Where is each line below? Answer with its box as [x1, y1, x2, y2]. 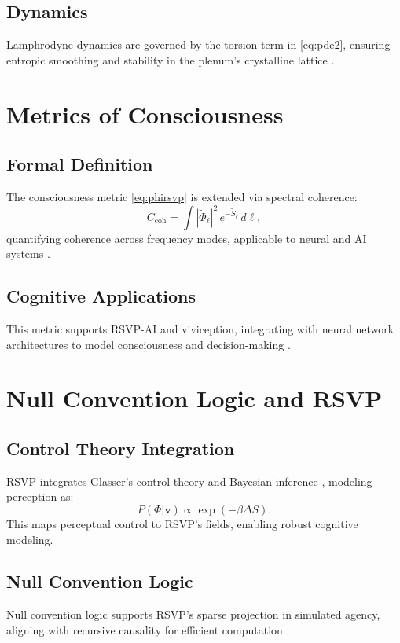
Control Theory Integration [6, 435, 235, 460]
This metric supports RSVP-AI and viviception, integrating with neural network [6, 320, 394, 336]
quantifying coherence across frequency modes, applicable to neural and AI [6, 230, 367, 246]
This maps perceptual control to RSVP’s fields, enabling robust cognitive [6, 515, 358, 531]
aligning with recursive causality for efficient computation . [6, 621, 290, 637]
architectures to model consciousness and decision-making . [6, 336, 291, 352]
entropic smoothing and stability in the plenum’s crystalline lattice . [6, 51, 335, 68]
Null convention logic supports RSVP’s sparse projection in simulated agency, [6, 606, 380, 623]
